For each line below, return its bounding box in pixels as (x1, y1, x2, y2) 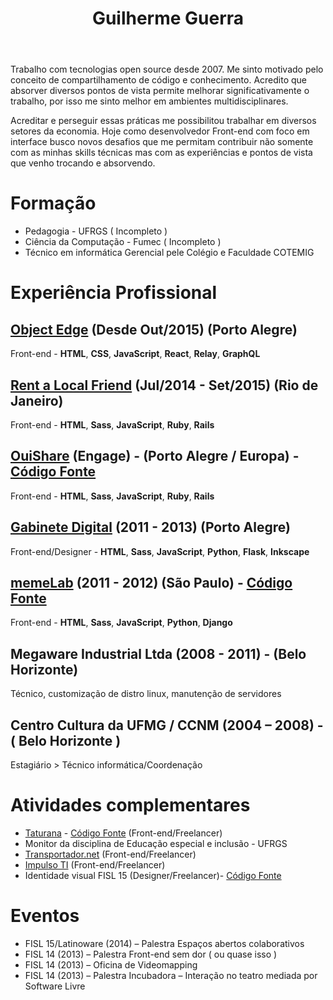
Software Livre (24, 980, 86, 992)
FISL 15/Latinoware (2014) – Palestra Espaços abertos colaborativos (24, 937, 305, 949)
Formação (10, 192, 97, 215)
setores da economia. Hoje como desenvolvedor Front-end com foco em (10, 125, 310, 137)
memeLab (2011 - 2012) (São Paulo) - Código (10, 574, 293, 591)
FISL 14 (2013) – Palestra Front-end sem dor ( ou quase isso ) (24, 948, 278, 960)
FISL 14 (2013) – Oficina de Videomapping (24, 958, 198, 971)
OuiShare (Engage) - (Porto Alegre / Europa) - (10, 448, 300, 465)
